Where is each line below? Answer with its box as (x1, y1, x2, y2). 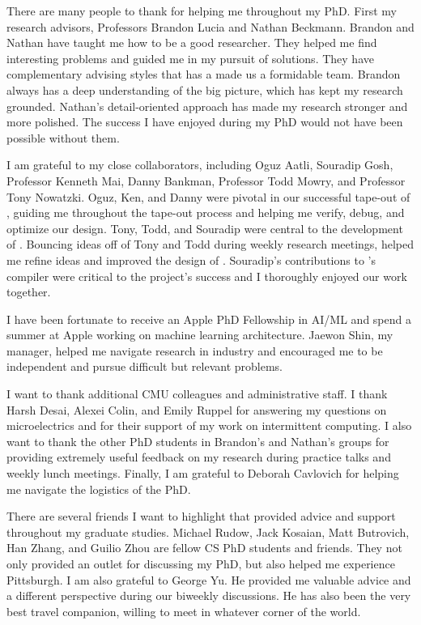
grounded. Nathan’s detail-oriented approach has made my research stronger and (6, 97, 408, 114)
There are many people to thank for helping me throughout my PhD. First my (6, 2, 397, 19)
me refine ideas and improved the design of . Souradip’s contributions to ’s (6, 251, 376, 268)
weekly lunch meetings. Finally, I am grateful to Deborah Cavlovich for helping (6, 465, 399, 482)
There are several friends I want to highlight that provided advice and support (6, 508, 396, 525)
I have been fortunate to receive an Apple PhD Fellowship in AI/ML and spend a (6, 310, 411, 327)
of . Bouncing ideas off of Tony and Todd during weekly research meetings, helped (6, 236, 414, 253)
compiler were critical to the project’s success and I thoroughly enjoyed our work (6, 267, 407, 284)
